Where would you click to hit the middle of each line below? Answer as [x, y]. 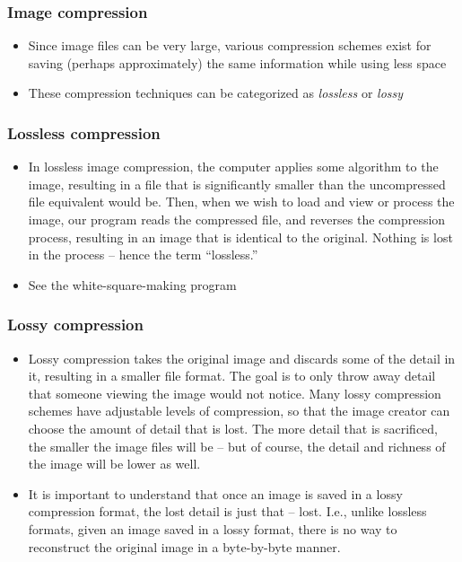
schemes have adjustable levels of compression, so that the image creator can [239, 411]
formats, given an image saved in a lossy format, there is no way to [213, 528]
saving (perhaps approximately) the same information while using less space [237, 62]
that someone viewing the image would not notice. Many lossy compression [235, 393]
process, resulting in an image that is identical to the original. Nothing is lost [240, 237]
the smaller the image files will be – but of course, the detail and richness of [237, 446]
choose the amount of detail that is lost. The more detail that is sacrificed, [233, 428]
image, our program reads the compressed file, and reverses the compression [237, 219]
